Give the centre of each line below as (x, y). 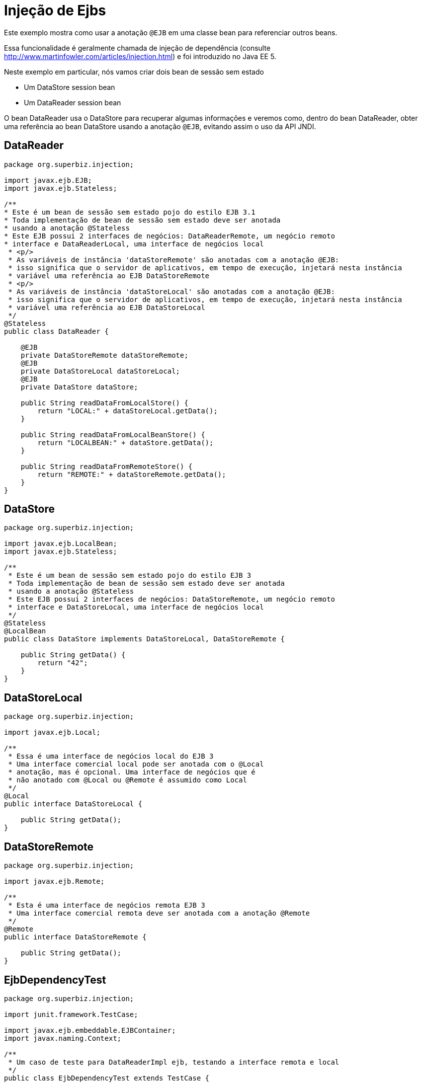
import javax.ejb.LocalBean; (61, 544)
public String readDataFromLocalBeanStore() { (113, 434)
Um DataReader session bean (73, 102)
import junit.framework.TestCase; (71, 1014)
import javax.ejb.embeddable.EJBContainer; (90, 1030)
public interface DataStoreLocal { (73, 804)
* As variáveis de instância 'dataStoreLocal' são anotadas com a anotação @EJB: (171, 291)
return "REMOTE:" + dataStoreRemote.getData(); (132, 474)
